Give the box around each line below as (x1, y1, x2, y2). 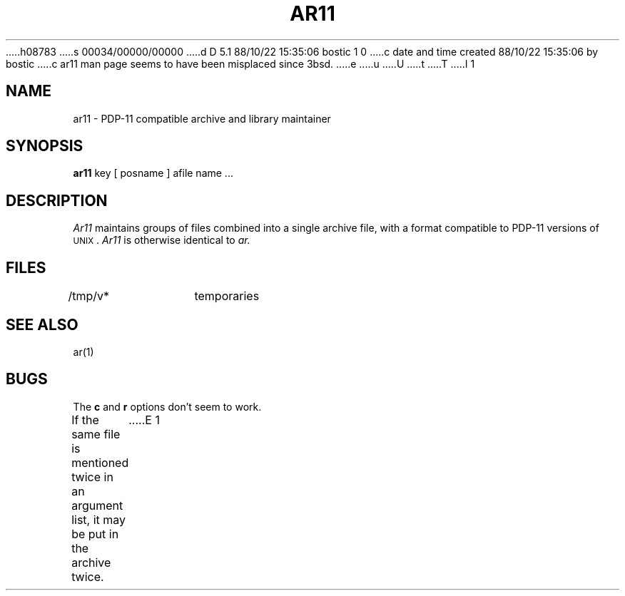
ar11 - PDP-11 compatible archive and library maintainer (73, 112, 331, 125)
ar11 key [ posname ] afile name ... (73, 167, 233, 180)
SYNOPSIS (6, 137, 83, 155)
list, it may (71, 512, 126, 527)
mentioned (71, 455, 129, 470)
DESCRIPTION (6, 191, 108, 210)
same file (71, 426, 121, 441)
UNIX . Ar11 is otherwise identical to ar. (73, 234, 250, 247)
